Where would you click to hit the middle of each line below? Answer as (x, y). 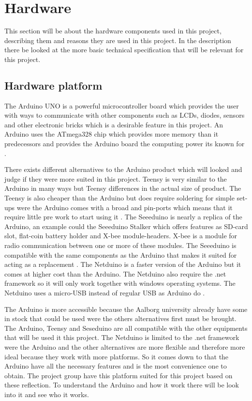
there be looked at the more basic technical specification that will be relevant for (124, 50)
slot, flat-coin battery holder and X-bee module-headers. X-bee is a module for (121, 236)
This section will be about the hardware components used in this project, (113, 31)
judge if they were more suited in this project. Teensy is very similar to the (116, 178)
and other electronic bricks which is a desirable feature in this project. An (114, 124)
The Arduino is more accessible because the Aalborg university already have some (126, 309)
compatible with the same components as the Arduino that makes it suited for (121, 254)
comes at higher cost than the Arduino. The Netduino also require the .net (115, 273)
